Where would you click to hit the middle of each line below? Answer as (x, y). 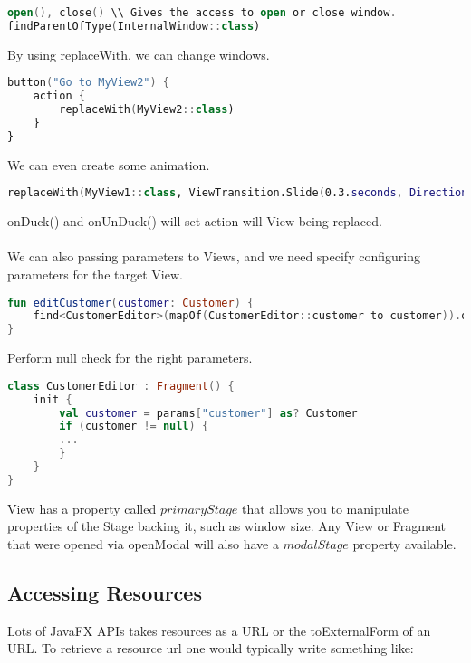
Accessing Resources (105, 592)
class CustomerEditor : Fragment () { (121, 386)
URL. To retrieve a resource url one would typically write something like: (211, 648)
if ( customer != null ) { (134, 426)
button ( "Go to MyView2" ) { (89, 83)
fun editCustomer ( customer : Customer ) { (131, 303)
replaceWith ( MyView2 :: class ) (147, 110)
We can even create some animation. (109, 164)
